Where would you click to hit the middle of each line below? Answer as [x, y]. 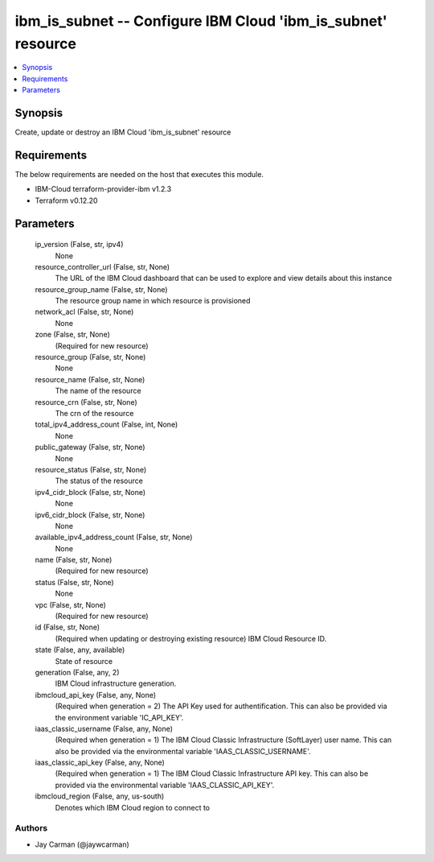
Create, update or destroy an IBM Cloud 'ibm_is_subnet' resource [123, 132]
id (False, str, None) [68, 627]
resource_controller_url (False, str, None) [102, 266]
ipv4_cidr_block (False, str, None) [90, 492]
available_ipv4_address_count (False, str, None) [114, 537]
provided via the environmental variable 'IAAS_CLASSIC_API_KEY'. [165, 785]
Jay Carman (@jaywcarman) [82, 844]
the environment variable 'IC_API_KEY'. [119, 717]
